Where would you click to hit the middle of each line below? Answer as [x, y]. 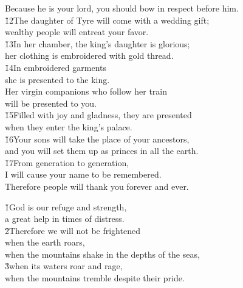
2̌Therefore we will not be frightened [73, 230]
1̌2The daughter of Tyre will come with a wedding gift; [107, 20]
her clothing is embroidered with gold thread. [89, 55]
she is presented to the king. [57, 79]
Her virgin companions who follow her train [86, 91]
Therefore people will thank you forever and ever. [97, 186]
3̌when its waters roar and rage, [64, 266]
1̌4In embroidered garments [56, 67]
